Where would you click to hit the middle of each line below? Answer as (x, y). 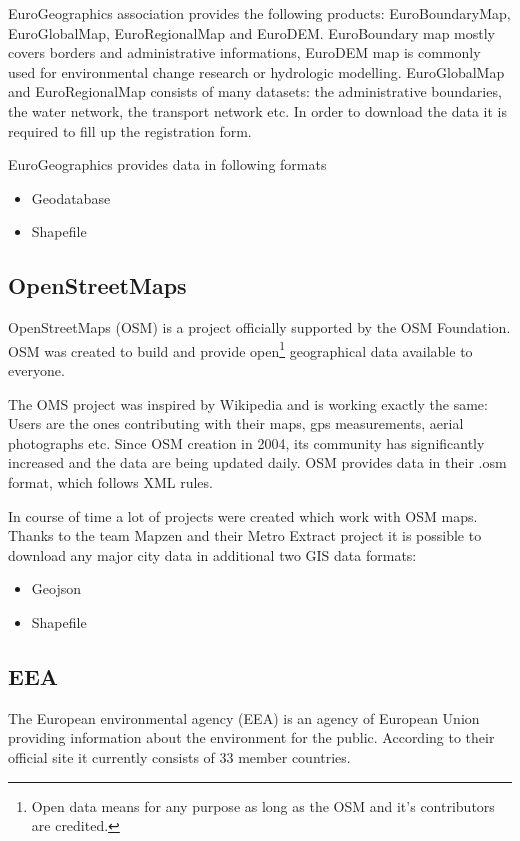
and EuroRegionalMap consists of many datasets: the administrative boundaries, (255, 91)
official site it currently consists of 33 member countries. (179, 756)
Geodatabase (71, 197)
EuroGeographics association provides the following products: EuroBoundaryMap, (259, 13)
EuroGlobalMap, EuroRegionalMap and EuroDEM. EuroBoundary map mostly (252, 32)
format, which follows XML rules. (110, 481)
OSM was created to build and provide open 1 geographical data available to (240, 349)
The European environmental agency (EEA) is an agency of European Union (244, 717)
